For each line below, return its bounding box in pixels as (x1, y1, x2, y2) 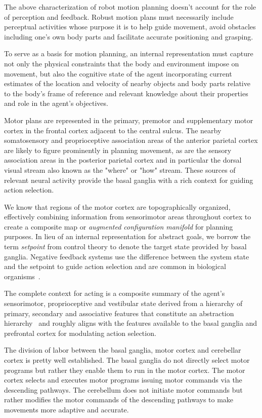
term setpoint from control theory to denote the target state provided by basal (4, 241, 247, 252)
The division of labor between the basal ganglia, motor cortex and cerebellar (4, 345, 241, 355)
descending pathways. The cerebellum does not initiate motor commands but (4, 384, 243, 395)
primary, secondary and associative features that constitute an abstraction (4, 308, 234, 318)
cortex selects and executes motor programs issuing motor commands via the (4, 374, 242, 385)
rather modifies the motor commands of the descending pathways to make (4, 394, 234, 405)
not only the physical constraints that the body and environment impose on (4, 58, 239, 68)
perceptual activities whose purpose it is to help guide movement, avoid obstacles (4, 21, 256, 32)
